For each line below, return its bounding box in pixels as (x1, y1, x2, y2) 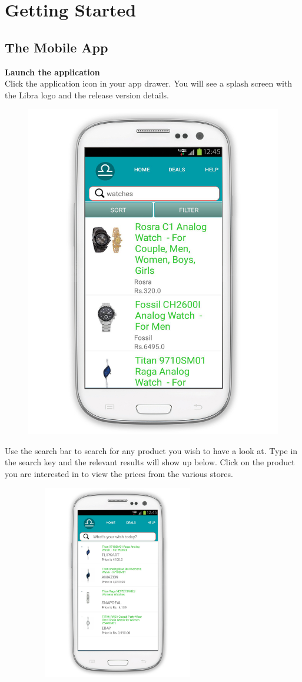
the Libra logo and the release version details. (5, 88, 169, 101)
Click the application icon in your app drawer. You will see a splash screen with (5, 77, 293, 90)
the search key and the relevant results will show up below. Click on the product (5, 456, 295, 468)
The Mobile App (5, 38, 108, 56)
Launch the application (5, 65, 100, 78)
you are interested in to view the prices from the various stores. (5, 467, 233, 479)
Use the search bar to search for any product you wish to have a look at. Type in (5, 444, 298, 456)
